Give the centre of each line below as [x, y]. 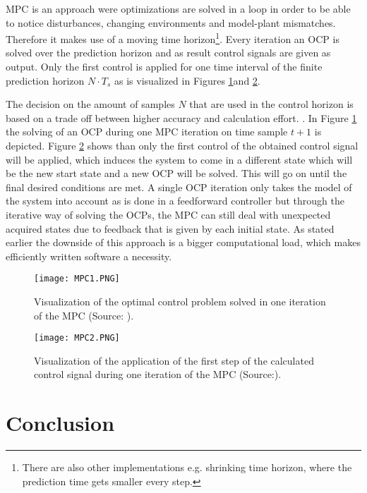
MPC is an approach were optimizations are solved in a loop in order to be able [178, 8]
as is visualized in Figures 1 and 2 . [187, 80]
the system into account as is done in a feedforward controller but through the [175, 201]
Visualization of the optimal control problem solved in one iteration [180, 301]
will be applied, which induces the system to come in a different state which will [179, 159]
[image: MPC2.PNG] [77, 338]
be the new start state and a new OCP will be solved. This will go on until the [176, 173]
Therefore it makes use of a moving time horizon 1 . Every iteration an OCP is [173, 38]
